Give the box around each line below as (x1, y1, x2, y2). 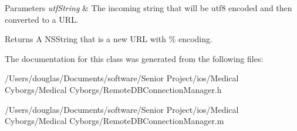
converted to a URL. (5, 13, 79, 25)
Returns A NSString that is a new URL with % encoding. (5, 33, 212, 45)
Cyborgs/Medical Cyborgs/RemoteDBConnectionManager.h (5, 83, 222, 95)
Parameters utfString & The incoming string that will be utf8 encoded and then (5, 2, 292, 13)
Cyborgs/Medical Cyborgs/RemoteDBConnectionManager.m (5, 115, 224, 127)
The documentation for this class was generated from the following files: (5, 52, 264, 64)
